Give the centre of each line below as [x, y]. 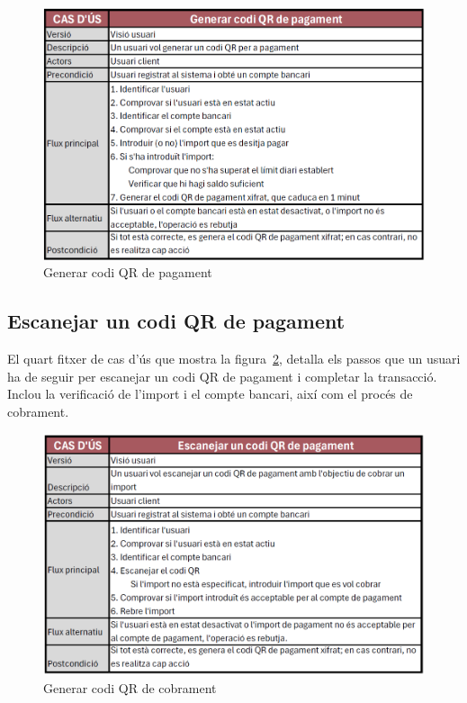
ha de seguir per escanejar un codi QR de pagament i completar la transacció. [222, 376]
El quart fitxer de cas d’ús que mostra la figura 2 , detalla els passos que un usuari [234, 359]
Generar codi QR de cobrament [130, 687]
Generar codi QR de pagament [128, 272]
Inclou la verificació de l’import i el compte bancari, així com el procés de [210, 394]
